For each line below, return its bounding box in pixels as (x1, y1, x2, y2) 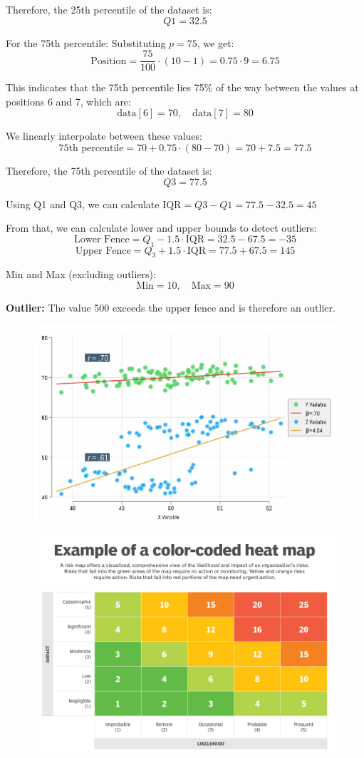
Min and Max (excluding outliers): (6, 267, 156, 282)
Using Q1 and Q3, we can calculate (6, 196, 160, 211)
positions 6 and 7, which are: (6, 93, 131, 108)
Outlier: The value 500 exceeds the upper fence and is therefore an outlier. (6, 300, 336, 314)
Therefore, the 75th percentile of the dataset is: (6, 163, 212, 178)
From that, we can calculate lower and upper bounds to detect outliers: (6, 220, 317, 235)
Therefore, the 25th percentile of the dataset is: (6, 2, 212, 16)
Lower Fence (73, 234, 130, 245)
